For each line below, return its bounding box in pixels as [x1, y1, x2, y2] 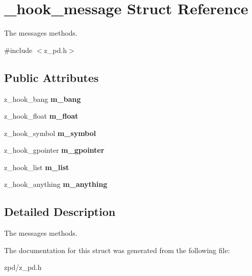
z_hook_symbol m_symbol [4, 127, 96, 138]
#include [4, 44, 33, 55]
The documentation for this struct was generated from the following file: [4, 244, 230, 255]
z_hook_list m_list [4, 161, 69, 172]
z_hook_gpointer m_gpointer [4, 145, 105, 155]
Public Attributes [4, 69, 99, 85]
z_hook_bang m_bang [4, 93, 81, 104]
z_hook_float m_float [4, 111, 79, 121]
